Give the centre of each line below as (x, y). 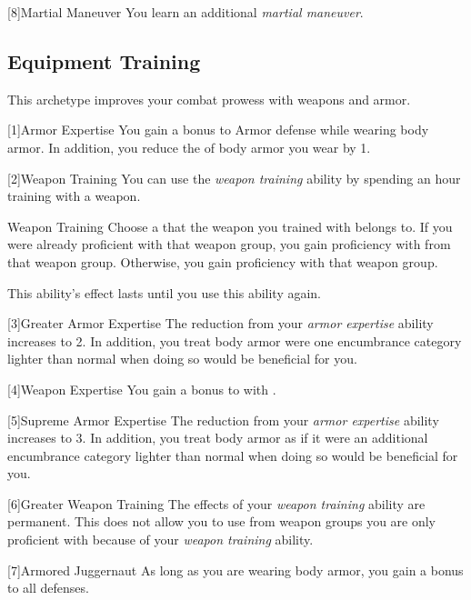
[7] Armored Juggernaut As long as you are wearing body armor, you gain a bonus (235, 570)
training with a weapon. (74, 196)
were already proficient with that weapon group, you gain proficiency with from (229, 244)
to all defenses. (48, 588)
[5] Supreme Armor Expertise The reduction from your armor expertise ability (223, 420)
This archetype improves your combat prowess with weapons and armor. (209, 99)
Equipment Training (104, 60)
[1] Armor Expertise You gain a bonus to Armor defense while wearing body (218, 130)
